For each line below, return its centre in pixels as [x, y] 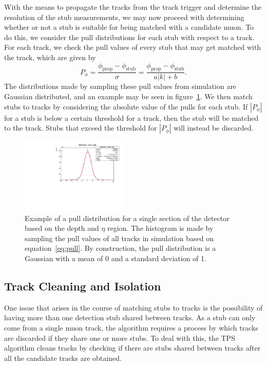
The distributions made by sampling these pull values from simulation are [120, 86]
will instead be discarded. [214, 128]
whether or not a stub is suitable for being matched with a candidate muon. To [129, 27]
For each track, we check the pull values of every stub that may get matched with [133, 47]
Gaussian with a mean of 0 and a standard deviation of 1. [116, 258]
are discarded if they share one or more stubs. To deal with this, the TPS [120, 337]
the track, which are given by [50, 57]
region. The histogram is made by [160, 228]
